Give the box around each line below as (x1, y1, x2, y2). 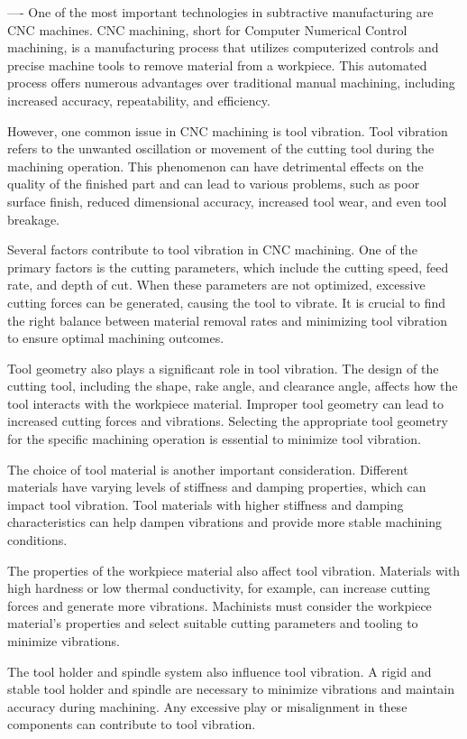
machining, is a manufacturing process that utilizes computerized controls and (7, 38, 439, 57)
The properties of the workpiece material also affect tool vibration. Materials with (7, 560, 461, 579)
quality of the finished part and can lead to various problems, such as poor (7, 174, 420, 193)
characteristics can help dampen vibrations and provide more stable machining (7, 513, 442, 531)
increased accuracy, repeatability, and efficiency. (7, 90, 270, 109)
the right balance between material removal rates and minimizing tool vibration (7, 310, 447, 329)
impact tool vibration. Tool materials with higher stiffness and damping (7, 494, 404, 513)
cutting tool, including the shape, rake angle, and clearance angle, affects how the (7, 376, 458, 395)
